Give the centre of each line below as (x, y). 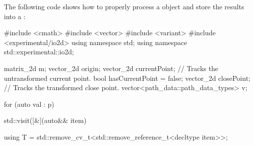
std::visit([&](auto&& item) (45, 120)
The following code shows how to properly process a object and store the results (124, 6)
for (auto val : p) (29, 104)
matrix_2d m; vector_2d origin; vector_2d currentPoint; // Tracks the (111, 68)
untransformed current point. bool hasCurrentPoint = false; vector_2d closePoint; (127, 78)
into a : (15, 16)
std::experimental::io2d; (39, 52)
